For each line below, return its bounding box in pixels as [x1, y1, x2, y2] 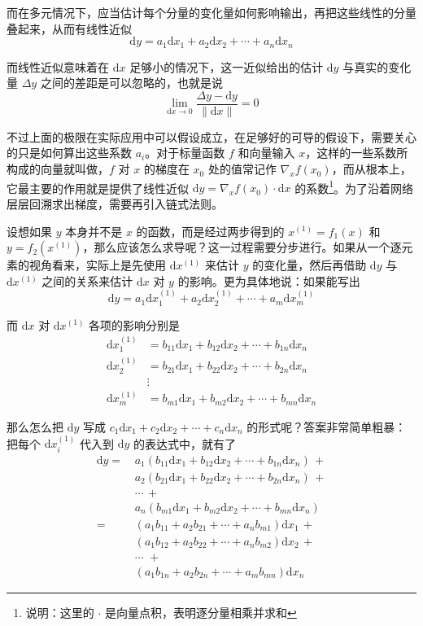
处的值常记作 [207, 160, 277, 177]
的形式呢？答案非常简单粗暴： [246, 418, 407, 435]
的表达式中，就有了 [133, 435, 236, 452]
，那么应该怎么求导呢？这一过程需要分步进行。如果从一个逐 [82, 239, 402, 256]
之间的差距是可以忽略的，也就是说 [40, 74, 223, 91]
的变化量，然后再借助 [252, 256, 367, 274]
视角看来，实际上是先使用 [28, 256, 166, 274]
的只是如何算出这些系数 [7, 144, 132, 161]
